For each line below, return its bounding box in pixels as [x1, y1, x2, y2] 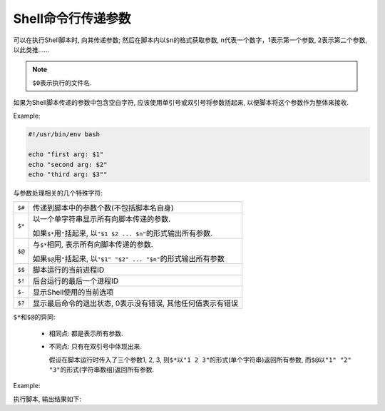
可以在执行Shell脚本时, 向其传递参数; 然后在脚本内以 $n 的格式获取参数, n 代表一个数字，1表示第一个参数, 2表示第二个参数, [13, 36, 367, 44]
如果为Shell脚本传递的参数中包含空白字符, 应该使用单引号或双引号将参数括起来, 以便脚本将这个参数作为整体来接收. [13, 98, 349, 107]
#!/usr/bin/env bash [28, 131, 100, 138]
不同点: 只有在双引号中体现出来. [48, 342, 143, 351]
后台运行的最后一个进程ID [32, 276, 119, 286]
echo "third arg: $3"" [28, 171, 108, 178]
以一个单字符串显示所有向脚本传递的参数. [32, 214, 171, 224]
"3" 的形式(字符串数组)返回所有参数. [48, 365, 155, 374]
